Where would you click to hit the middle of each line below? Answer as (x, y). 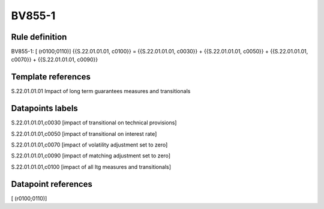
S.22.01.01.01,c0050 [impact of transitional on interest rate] (84, 134)
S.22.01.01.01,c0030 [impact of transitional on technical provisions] (94, 123)
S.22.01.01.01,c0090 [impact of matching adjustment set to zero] (91, 156)
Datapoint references (52, 184)
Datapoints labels (44, 108)
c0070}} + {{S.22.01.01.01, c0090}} (55, 59)
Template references (51, 77)
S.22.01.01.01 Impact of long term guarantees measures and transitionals (101, 91)
